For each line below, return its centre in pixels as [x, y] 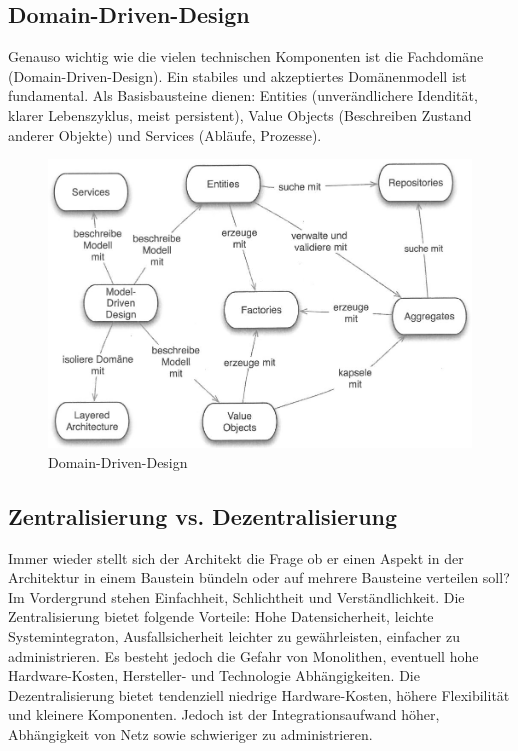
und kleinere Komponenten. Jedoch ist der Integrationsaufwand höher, [224, 714]
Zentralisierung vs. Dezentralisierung [203, 515]
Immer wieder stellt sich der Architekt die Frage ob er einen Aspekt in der [236, 557]
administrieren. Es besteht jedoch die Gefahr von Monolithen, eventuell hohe [243, 655]
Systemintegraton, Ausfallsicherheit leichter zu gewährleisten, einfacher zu [234, 636]
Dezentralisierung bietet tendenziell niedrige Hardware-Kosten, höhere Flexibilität [259, 694]
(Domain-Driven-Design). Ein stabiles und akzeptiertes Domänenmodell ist [237, 75]
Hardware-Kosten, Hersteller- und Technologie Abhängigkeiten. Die [214, 675]
